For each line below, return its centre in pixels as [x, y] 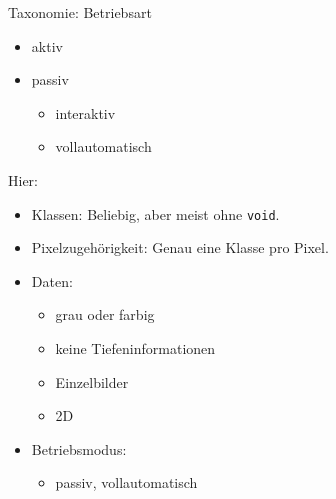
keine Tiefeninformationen [135, 348]
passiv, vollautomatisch [126, 482]
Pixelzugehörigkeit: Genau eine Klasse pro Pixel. [180, 247]
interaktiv [85, 112]
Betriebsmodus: [79, 448]
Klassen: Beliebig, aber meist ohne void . [155, 213]
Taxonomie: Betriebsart [80, 12]
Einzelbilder [92, 381]
